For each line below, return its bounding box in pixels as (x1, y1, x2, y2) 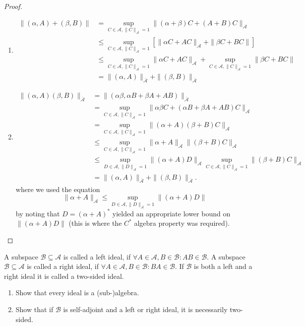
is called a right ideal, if (27, 261, 99, 271)
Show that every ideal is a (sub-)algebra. (15, 287, 139, 298)
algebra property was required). (134, 218, 230, 228)
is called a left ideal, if (63, 251, 131, 261)
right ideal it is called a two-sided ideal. (4, 270, 124, 281)
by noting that (15, 208, 60, 218)
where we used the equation (15, 184, 100, 194)
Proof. (4, 1, 22, 11)
